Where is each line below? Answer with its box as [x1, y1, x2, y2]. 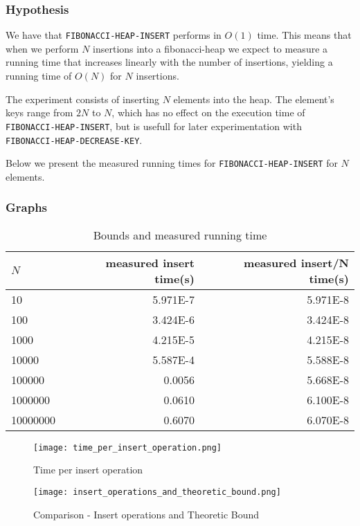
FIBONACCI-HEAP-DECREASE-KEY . [6, 132, 143, 147]
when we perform [6, 41, 79, 55]
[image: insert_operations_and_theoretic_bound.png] [33, 487, 281, 497]
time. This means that [257, 28, 352, 42]
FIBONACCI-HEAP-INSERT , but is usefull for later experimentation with [6, 118, 302, 133]
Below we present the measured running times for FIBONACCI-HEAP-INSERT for [6, 156, 338, 170]
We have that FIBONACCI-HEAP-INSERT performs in [6, 28, 222, 42]
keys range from [6, 105, 73, 120]
